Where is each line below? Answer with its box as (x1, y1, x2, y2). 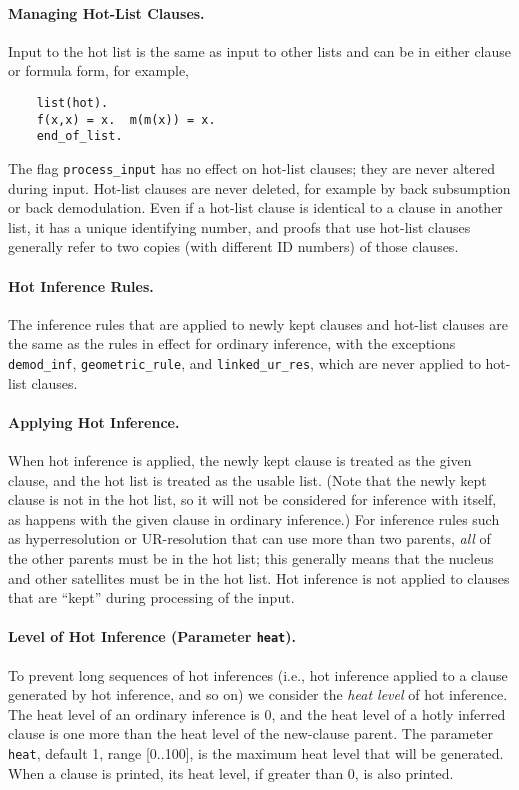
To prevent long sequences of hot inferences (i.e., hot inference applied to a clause (8, 664, 508, 685)
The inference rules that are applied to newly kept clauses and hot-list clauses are (8, 313, 508, 334)
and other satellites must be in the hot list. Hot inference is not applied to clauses (8, 567, 510, 588)
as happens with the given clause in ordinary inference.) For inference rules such (8, 508, 500, 529)
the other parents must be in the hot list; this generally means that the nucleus (8, 547, 494, 568)
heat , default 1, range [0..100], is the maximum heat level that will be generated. (8, 743, 504, 763)
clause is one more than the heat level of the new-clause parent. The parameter (8, 723, 493, 744)
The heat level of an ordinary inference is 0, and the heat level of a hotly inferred (8, 703, 506, 724)
